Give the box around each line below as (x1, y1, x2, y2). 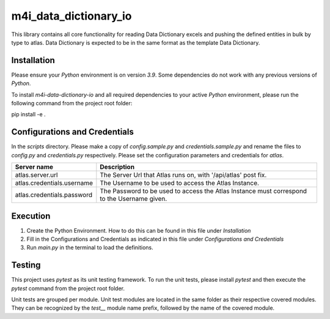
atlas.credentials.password (15, 190, 93, 199)
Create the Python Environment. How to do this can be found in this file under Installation (26, 227, 251, 234)
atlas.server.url (15, 171, 58, 179)
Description (100, 163, 134, 171)
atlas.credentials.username (15, 179, 93, 187)
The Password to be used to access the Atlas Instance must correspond (100, 187, 307, 195)
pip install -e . (11, 111, 46, 118)
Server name (15, 163, 54, 171)
